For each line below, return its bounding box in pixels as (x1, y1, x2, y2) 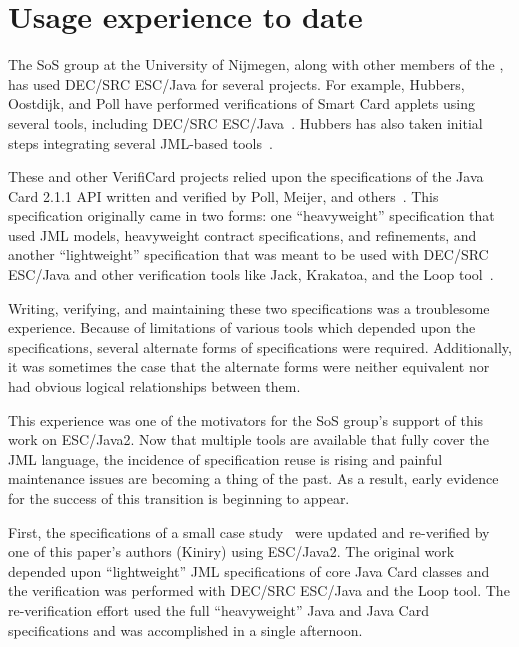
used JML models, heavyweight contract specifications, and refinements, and (8, 224, 477, 245)
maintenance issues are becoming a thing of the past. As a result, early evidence (8, 468, 499, 489)
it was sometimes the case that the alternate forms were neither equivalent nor (8, 356, 490, 377)
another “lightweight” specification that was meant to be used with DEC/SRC (8, 244, 489, 265)
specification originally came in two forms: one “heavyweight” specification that (8, 205, 495, 226)
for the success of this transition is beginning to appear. (8, 488, 350, 508)
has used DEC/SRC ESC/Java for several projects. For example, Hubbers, (8, 73, 465, 94)
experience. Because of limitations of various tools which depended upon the (8, 317, 476, 338)
